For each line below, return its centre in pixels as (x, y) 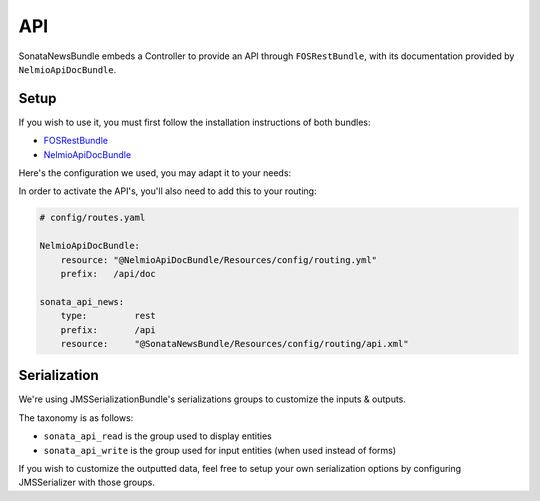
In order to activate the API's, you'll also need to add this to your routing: (167, 191)
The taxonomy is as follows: (76, 417)
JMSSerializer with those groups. (86, 482)
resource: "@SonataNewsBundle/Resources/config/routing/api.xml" (234, 343)
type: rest (108, 316)
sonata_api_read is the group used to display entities (157, 436)
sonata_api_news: (82, 301)
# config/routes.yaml (92, 218)
